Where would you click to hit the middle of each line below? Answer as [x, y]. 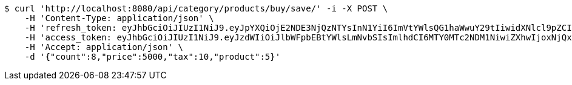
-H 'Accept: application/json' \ [104, 47]
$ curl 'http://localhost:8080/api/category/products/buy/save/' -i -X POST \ [196, 8]
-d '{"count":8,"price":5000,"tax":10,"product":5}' [153, 57]
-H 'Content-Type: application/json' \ [119, 18]
